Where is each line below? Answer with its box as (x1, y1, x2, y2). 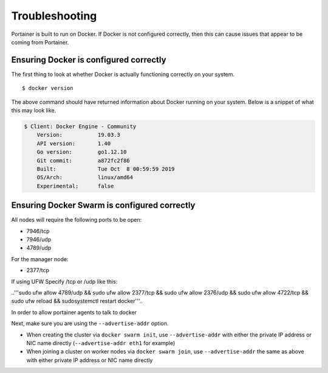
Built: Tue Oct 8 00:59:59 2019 (36, 165, 175, 173)
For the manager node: (11, 255, 69, 262)
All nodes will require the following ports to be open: (11, 216, 142, 224)
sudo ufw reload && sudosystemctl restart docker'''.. (11, 298, 143, 305)
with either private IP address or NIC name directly (26, 356, 153, 364)
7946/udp (26, 236, 52, 243)
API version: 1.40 (36, 140, 111, 147)
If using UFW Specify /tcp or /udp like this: (11, 278, 118, 285)
